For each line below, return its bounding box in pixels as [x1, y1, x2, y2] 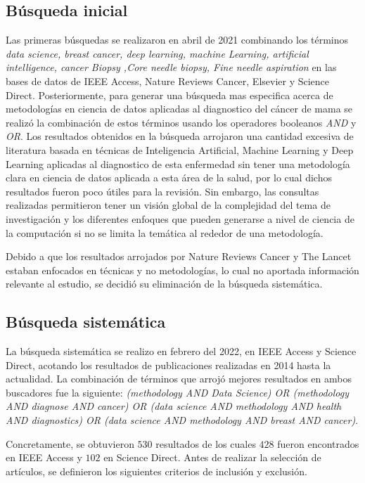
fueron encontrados [277, 436, 359, 451]
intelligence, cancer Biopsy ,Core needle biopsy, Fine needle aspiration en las [6, 60, 337, 75]
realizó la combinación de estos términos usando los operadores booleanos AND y [6, 115, 357, 129]
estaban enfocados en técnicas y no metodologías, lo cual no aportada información [6, 262, 359, 277]
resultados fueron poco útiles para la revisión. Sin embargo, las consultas [6, 183, 319, 198]
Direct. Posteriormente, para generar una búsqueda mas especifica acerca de [6, 87, 333, 102]
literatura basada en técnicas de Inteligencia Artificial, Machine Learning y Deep [6, 142, 354, 157]
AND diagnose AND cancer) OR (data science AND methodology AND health [6, 399, 342, 413]
